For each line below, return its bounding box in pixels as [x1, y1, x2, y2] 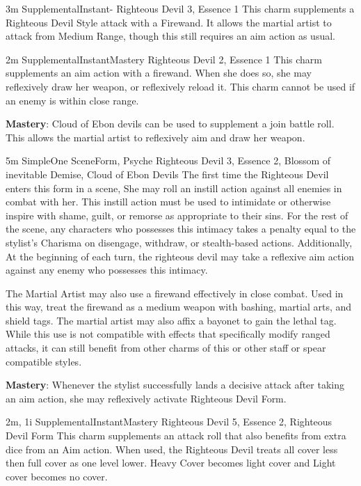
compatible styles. [6, 354, 82, 368]
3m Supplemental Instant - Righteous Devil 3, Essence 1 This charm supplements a [6, 1, 355, 15]
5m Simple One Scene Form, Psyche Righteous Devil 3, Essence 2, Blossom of [6, 153, 331, 168]
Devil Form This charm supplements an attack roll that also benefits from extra [6, 428, 346, 443]
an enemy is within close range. [6, 93, 139, 107]
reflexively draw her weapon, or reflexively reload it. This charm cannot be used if [6, 79, 355, 93]
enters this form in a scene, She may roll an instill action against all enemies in [6, 180, 342, 195]
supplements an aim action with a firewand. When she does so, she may [6, 65, 312, 80]
